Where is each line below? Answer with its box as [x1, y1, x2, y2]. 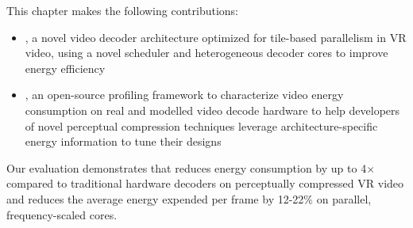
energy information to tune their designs [25, 133, 222, 150]
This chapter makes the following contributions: [6, 2, 238, 18]
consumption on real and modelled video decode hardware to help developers [25, 101, 400, 118]
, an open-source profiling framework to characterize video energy [25, 86, 344, 103]
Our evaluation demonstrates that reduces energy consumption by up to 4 [6, 159, 367, 176]
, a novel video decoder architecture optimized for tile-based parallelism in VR [25, 28, 407, 45]
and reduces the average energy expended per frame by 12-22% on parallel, [6, 190, 372, 207]
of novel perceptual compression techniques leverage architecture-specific [25, 117, 378, 134]
